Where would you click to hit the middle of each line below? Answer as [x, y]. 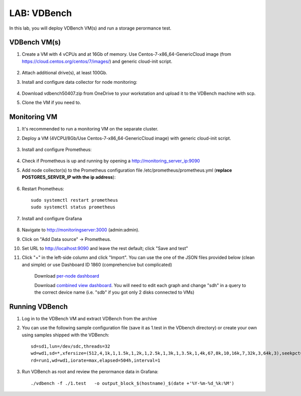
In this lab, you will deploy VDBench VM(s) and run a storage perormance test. [90, 28]
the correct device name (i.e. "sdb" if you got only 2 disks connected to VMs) [114, 292]
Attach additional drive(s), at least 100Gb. [64, 73]
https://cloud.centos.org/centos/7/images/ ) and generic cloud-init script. [97, 61]
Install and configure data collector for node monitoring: [80, 82]
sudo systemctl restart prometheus [74, 200]
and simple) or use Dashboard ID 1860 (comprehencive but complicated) [97, 265]
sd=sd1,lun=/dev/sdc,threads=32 [70, 347]
